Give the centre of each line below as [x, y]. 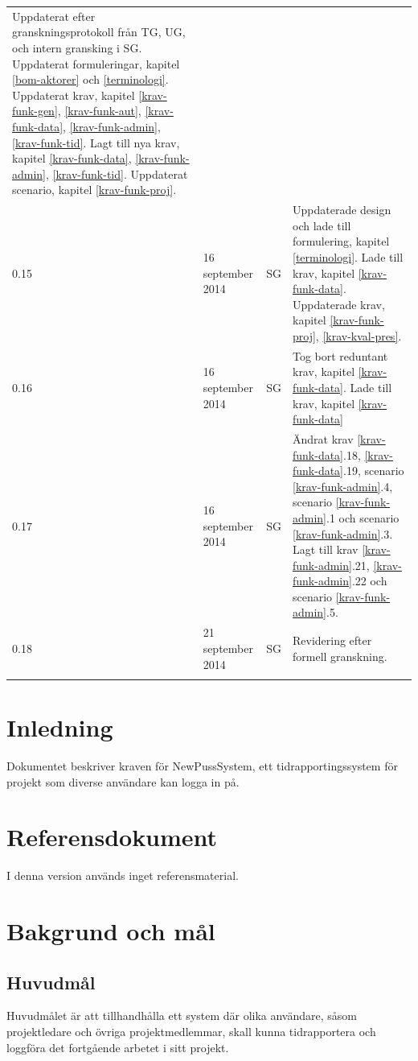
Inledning [60, 727]
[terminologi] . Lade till [348, 256]
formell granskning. [340, 656]
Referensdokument [112, 837]
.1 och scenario [363, 517]
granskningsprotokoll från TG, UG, [99, 32]
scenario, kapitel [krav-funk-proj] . [94, 190]
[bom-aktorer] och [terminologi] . [90, 79]
